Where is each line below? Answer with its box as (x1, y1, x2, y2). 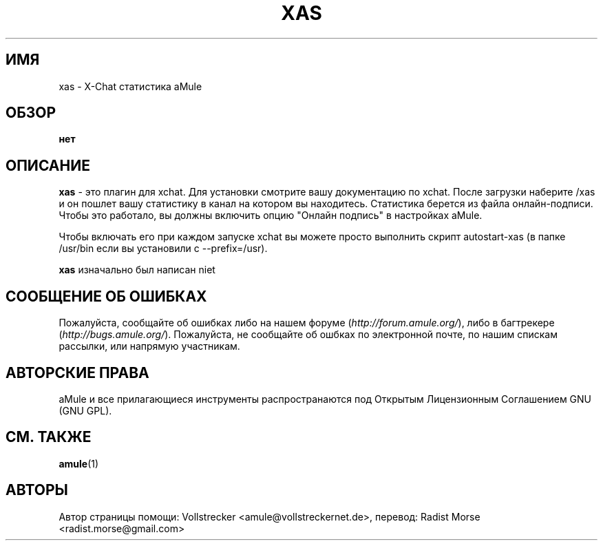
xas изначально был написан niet (59, 264, 215, 276)
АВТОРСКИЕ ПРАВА (6, 364, 149, 381)
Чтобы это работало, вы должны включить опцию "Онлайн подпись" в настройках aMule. (59, 209, 483, 222)
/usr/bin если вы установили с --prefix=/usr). (59, 242, 268, 255)
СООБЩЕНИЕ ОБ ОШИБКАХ (6, 287, 207, 305)
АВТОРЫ (6, 481, 68, 499)
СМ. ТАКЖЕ (6, 428, 92, 446)
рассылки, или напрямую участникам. (59, 340, 240, 353)
